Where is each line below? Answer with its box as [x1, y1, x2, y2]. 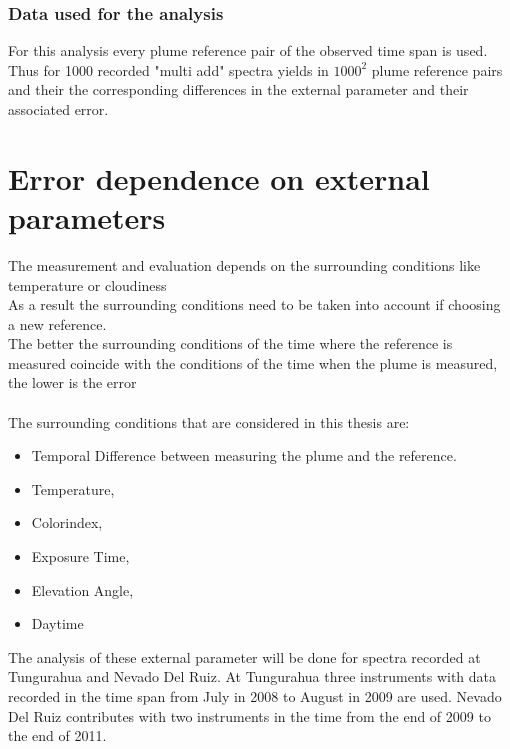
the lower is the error [8, 372, 137, 393]
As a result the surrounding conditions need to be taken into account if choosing [8, 294, 501, 315]
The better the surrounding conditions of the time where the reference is [8, 333, 453, 354]
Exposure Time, [31, 546, 130, 567]
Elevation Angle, [31, 579, 134, 600]
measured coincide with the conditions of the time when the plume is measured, [8, 352, 498, 373]
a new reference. [8, 313, 107, 334]
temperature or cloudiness [8, 274, 167, 295]
